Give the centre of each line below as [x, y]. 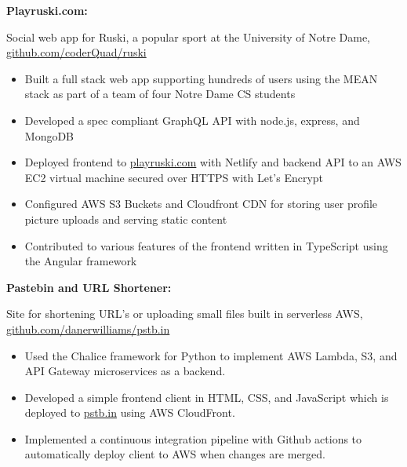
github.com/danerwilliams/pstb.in [88, 328]
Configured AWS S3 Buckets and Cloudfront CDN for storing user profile [201, 204]
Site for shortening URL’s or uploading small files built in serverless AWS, [185, 314]
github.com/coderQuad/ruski [76, 52]
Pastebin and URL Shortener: [89, 287]
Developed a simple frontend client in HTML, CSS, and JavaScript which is [207, 397]
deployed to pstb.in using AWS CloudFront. [130, 412]
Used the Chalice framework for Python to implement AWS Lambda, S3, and [211, 355]
